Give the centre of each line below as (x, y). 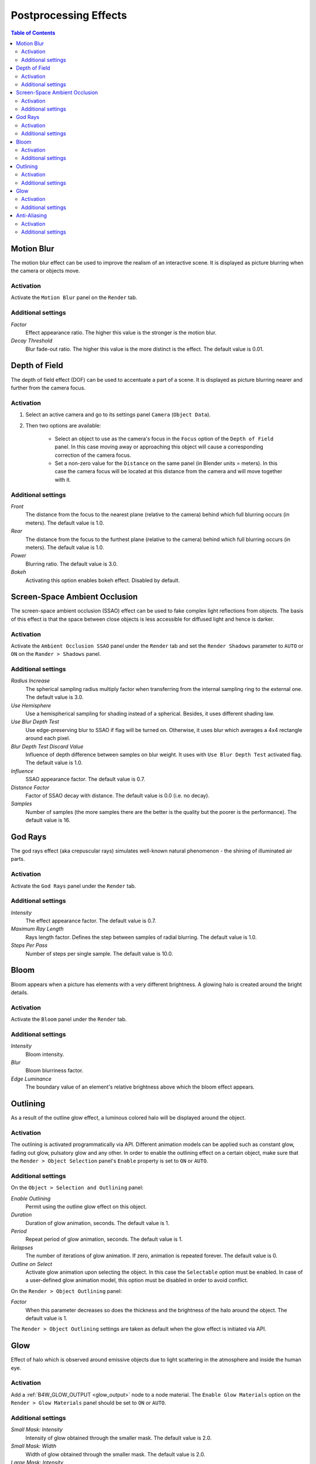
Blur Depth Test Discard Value (47, 746)
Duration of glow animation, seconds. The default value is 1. (97, 1223)
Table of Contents (33, 33)
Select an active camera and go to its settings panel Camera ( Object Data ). (118, 415)
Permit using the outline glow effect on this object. (86, 1206)
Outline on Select (32, 1264)
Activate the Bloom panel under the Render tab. (69, 1020)
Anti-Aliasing (31, 216)
